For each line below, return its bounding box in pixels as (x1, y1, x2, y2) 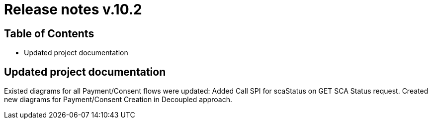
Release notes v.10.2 (4, 1, 142, 18)
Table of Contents (4, 27, 94, 40)
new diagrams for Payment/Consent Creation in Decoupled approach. (4, 95, 233, 104)
